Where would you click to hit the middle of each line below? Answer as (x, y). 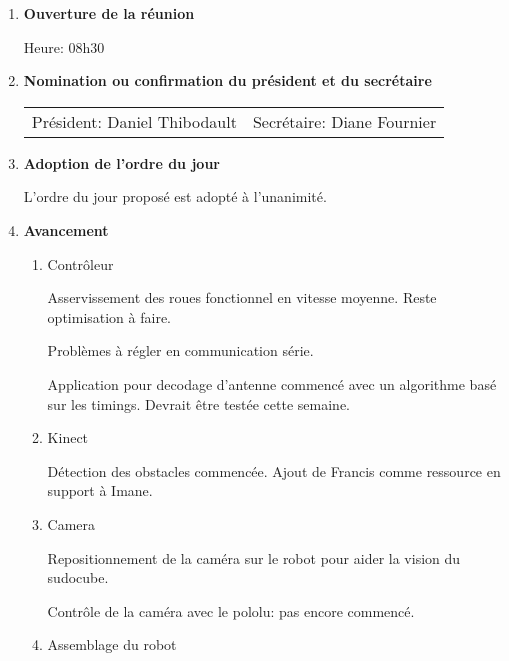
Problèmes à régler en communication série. (180, 350)
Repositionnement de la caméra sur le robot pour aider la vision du (254, 557)
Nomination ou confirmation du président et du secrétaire (227, 80)
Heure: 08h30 (64, 46)
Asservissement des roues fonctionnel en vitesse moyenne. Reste (242, 297)
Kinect (68, 437)
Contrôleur (80, 263)
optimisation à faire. (109, 316)
